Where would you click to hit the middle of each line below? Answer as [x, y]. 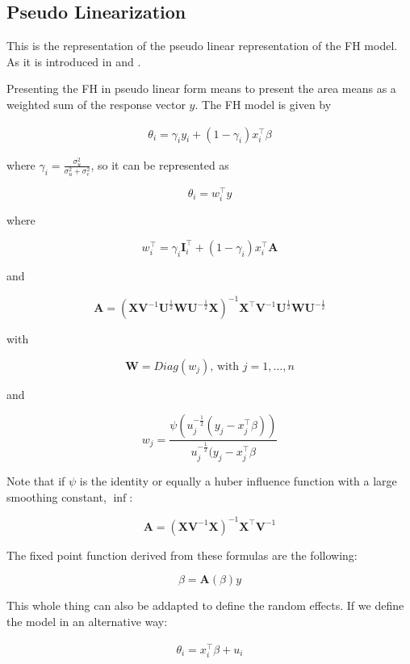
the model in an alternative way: [87, 621]
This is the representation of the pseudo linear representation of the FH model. [202, 46]
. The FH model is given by [263, 104]
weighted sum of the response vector [96, 104]
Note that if [36, 481]
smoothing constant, [56, 496]
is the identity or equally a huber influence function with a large [238, 481]
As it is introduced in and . [74, 61]
